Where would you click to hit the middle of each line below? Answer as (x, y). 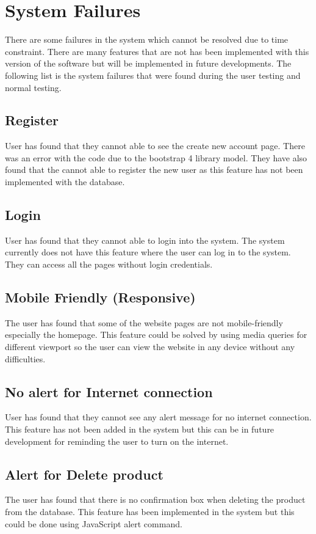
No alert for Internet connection (109, 391)
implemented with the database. (65, 182)
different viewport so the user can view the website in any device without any (150, 347)
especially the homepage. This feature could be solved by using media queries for (156, 335)
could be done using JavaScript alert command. (94, 523)
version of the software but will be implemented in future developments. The (148, 63)
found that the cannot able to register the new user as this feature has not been (154, 170)
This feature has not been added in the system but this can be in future (140, 429)
